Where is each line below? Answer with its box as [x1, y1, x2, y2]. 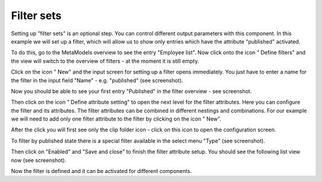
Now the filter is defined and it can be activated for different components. [11, 168, 192, 175]
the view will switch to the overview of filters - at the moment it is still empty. [11, 57, 199, 64]
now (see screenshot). [11, 156, 67, 164]
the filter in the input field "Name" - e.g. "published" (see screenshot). [11, 76, 184, 84]
